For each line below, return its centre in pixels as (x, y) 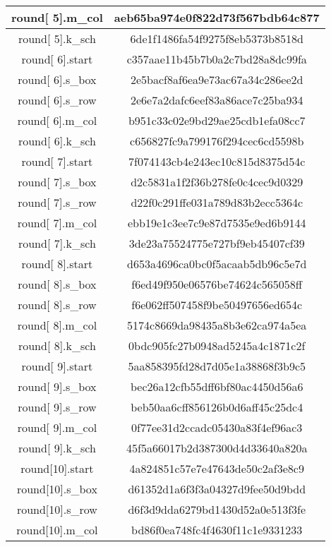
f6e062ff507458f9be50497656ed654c (217, 305)
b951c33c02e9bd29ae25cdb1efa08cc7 (217, 120)
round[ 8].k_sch (57, 345)
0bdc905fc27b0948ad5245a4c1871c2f (217, 345)
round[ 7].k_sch (57, 243)
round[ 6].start (57, 59)
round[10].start (57, 468)
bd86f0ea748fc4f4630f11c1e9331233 (217, 530)
